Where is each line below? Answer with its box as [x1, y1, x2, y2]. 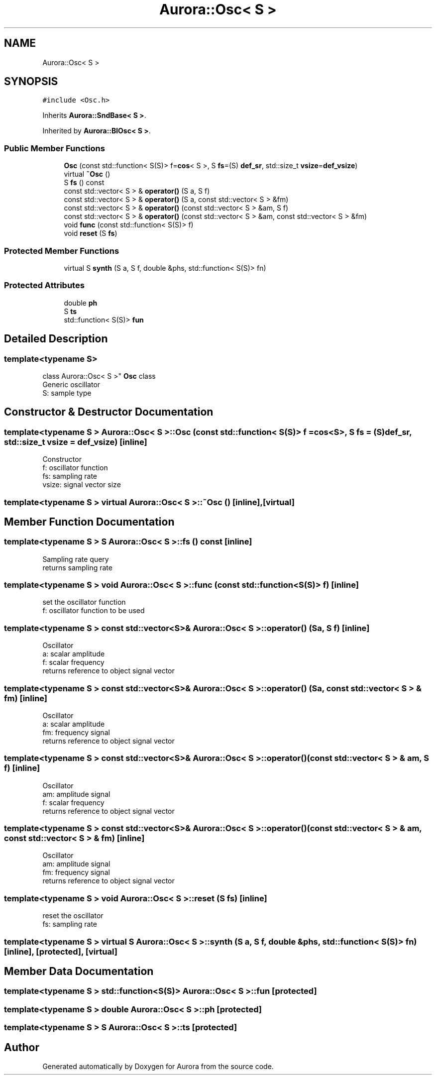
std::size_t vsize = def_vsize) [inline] [4, 436, 147, 447]
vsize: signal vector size [42, 480, 121, 489]
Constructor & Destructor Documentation [4, 406, 214, 419]
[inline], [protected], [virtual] [4, 946, 117, 957]
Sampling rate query [42, 554, 109, 563]
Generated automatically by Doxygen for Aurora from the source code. [42, 1062, 274, 1071]
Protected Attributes [4, 280, 85, 291]
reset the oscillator [42, 911, 104, 920]
